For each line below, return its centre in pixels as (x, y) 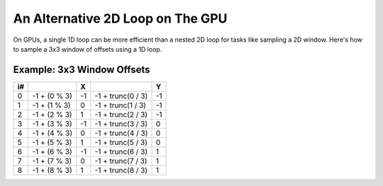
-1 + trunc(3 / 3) (121, 124)
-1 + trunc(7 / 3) (121, 161)
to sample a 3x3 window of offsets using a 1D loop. (88, 49)
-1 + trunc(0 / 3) (121, 95)
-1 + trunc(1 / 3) (121, 105)
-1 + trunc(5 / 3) (121, 142)
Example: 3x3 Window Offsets (82, 70)
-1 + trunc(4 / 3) (121, 133)
